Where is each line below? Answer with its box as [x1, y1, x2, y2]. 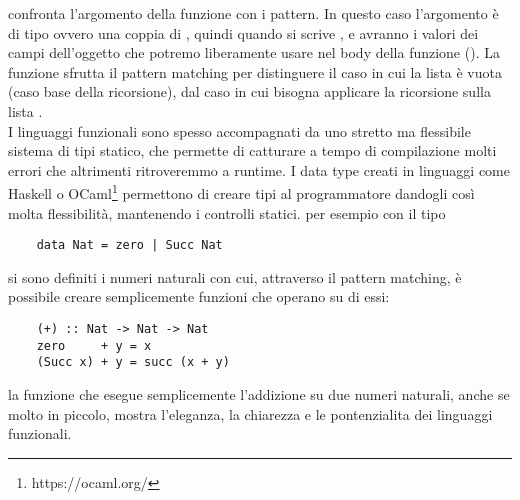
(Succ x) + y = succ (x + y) [36, 355, 230, 370]
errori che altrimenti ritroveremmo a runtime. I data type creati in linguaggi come [8, 159, 510, 180]
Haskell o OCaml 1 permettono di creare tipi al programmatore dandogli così [8, 180, 475, 203]
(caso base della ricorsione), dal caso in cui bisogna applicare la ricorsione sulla [8, 81, 491, 102]
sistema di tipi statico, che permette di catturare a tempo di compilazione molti [8, 140, 497, 161]
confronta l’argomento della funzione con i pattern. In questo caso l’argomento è [8, 3, 499, 23]
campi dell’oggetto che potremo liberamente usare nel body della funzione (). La [8, 42, 500, 63]
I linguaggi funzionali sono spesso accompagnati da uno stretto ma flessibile [8, 120, 471, 141]
